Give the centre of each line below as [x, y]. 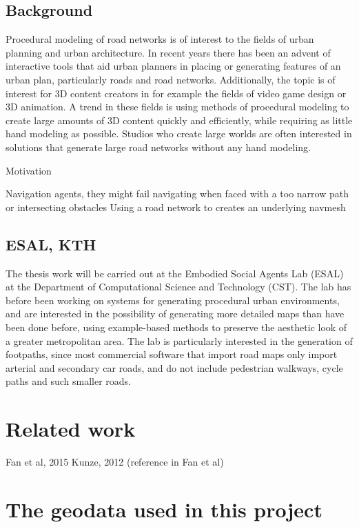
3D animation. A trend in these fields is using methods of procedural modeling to [177, 107]
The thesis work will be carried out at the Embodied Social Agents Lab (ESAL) [175, 273]
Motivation [29, 170]
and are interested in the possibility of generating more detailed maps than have [175, 314]
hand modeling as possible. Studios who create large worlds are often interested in [179, 133]
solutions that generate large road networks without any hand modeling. [158, 147]
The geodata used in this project [164, 509]
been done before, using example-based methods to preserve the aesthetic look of [176, 327]
